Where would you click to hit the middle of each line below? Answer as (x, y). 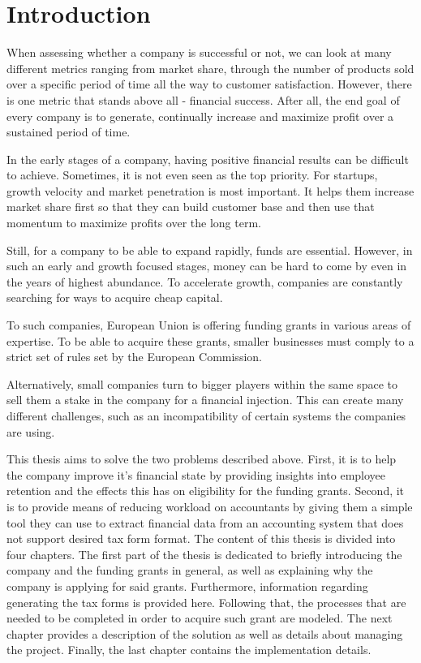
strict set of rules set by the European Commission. (134, 357)
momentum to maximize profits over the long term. (134, 223)
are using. (31, 431)
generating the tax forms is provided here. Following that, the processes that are (206, 602)
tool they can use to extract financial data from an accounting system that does (205, 522)
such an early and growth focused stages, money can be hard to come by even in (207, 266)
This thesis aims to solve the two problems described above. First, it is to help (202, 459)
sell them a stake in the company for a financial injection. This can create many (205, 400)
